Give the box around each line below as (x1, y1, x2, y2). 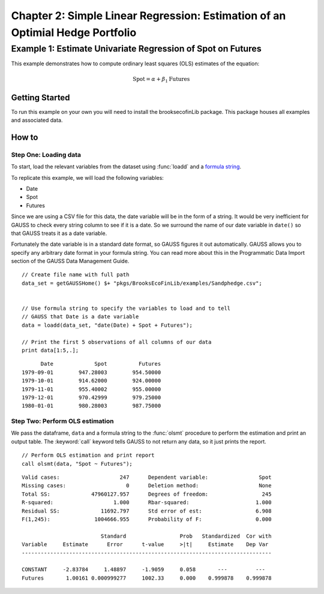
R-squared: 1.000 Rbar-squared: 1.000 (22, 499, 272, 506)
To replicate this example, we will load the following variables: (11, 174, 164, 181)
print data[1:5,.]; (22, 347, 79, 354)
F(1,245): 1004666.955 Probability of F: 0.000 (22, 516, 272, 523)
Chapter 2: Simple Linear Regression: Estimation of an (11, 9, 286, 22)
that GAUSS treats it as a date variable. (11, 230, 107, 237)
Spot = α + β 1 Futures (133, 76, 190, 84)
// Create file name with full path (22, 272, 130, 278)
